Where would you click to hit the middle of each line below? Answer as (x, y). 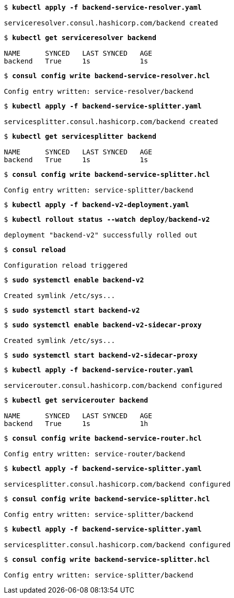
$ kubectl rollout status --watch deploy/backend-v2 (107, 219)
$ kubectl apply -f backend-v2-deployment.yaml (97, 205)
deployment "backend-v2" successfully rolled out (101, 235)
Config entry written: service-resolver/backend (99, 91)
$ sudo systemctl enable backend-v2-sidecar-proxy (103, 325)
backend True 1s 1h (76, 424)
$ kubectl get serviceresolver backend (80, 38)
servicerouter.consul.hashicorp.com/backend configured (113, 385)
